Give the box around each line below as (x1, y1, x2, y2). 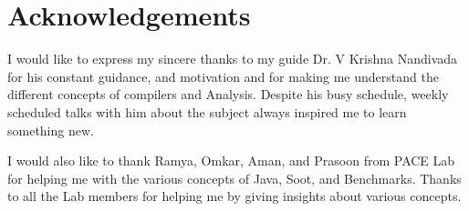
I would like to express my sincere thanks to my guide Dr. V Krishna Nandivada (7, 49, 458, 68)
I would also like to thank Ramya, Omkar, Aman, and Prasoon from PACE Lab (7, 151, 455, 170)
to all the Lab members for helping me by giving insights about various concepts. (7, 186, 462, 206)
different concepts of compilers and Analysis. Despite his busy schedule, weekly (7, 85, 449, 104)
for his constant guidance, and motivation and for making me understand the (7, 66, 439, 85)
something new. (7, 120, 94, 139)
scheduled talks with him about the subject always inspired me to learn (7, 102, 407, 121)
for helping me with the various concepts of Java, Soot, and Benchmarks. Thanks (7, 168, 462, 187)
